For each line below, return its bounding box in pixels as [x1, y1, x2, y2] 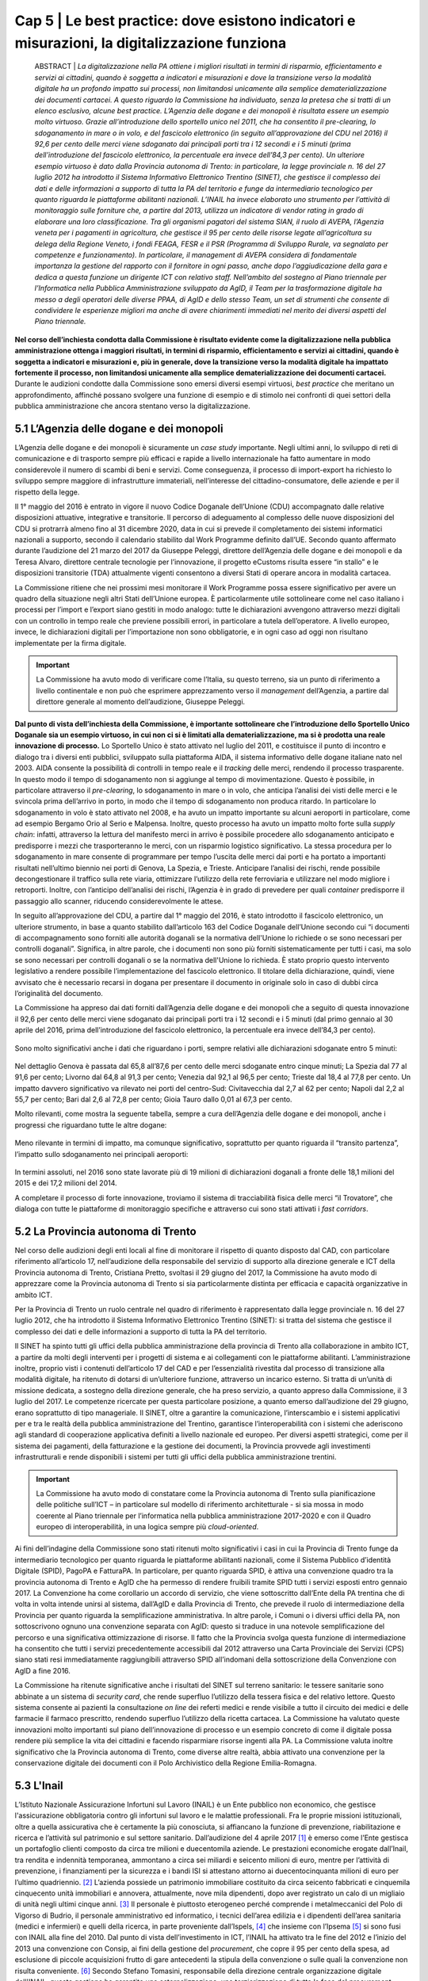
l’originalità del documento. [14, 988, 103, 998]
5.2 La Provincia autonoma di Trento [14, 1225, 197, 1238]
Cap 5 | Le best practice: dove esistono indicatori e [14, 12, 356, 29]
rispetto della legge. [14, 487, 80, 497]
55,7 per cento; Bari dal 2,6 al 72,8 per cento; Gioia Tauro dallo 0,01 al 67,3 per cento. [14, 1094, 292, 1105]
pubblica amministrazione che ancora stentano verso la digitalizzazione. [14, 401, 250, 411]
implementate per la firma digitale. [14, 638, 127, 647]
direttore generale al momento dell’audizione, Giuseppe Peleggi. [36, 697, 246, 707]
